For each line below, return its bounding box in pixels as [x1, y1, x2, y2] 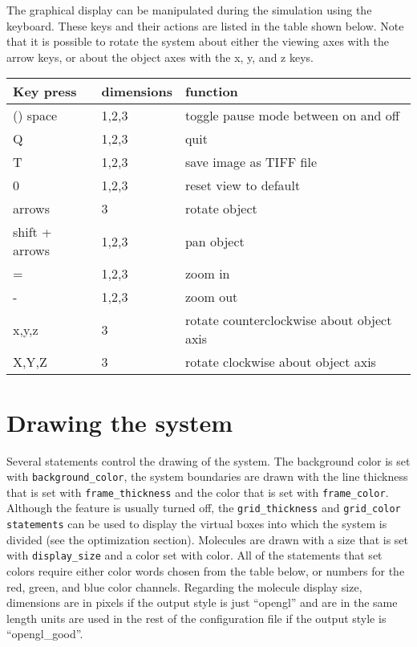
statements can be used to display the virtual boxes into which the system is [6, 515, 387, 532]
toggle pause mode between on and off [184, 106, 400, 125]
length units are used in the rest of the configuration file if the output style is [6, 609, 387, 626]
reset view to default [184, 176, 301, 195]
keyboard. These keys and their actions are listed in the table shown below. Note [6, 17, 404, 34]
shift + [13, 222, 52, 242]
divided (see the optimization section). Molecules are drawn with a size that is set [6, 531, 408, 547]
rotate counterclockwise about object [184, 311, 392, 330]
